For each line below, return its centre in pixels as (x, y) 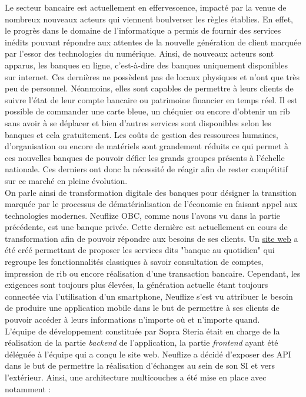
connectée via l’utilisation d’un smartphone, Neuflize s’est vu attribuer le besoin (149, 296)
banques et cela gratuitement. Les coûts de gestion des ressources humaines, (142, 134)
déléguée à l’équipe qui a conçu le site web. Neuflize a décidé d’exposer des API (148, 354)
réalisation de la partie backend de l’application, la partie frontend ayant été (142, 342)
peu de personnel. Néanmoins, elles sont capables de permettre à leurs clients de (149, 88)
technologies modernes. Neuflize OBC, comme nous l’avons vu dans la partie (143, 215)
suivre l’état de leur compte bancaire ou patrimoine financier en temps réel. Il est (151, 99)
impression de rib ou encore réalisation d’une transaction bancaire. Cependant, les (153, 273)
